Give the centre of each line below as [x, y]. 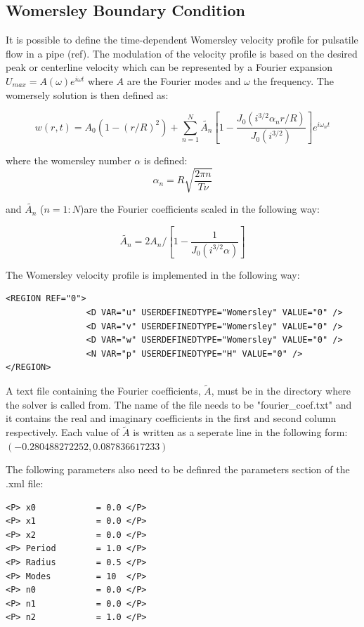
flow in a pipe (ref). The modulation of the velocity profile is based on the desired [182, 53]
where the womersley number [69, 160]
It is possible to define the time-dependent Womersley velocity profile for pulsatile [182, 40]
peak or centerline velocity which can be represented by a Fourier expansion [169, 67]
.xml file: [25, 483]
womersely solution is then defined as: [87, 94]
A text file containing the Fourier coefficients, [103, 391]
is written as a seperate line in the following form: [240, 432]
